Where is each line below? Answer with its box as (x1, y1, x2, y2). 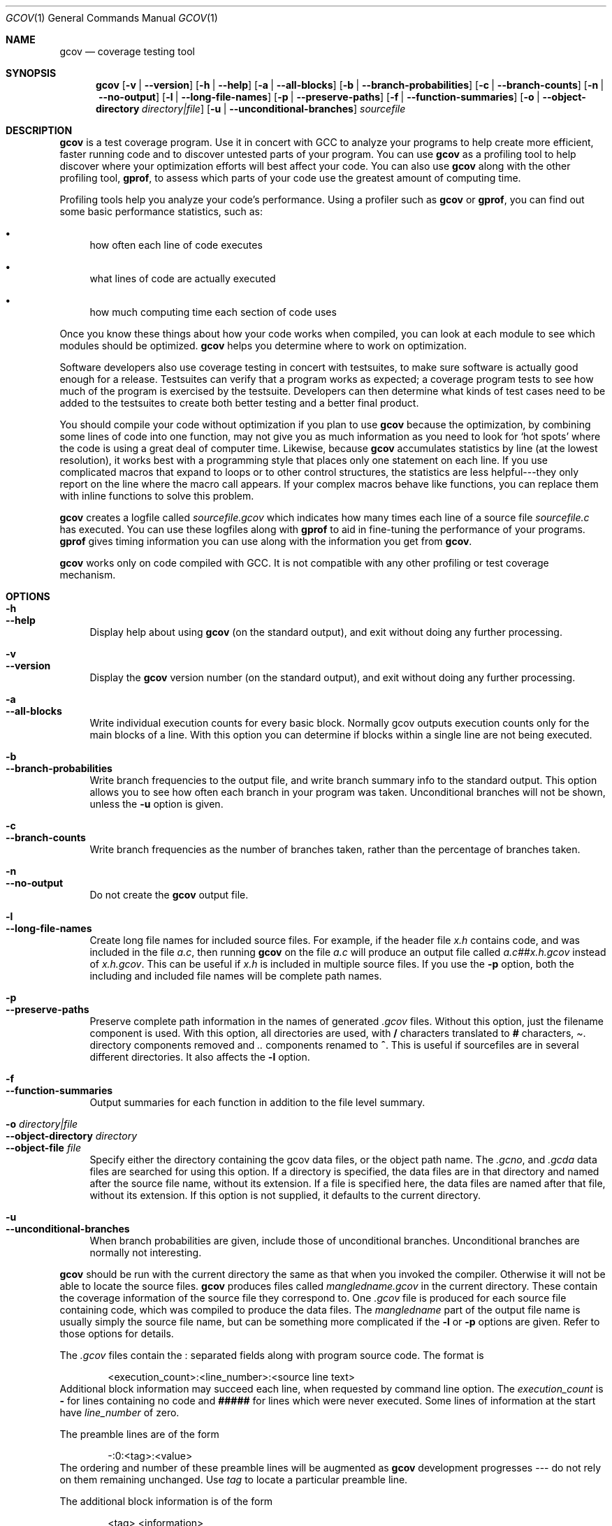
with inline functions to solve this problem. (59, 490, 254, 502)
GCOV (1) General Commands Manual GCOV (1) (6, 12, 218, 24)
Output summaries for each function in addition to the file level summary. (89, 1096, 425, 1108)
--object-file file (6, 1142, 81, 1154)
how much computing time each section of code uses (89, 306, 337, 318)
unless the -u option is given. (89, 798, 224, 810)
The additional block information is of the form (59, 1495, 273, 1507)
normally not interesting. (89, 1247, 202, 1258)
